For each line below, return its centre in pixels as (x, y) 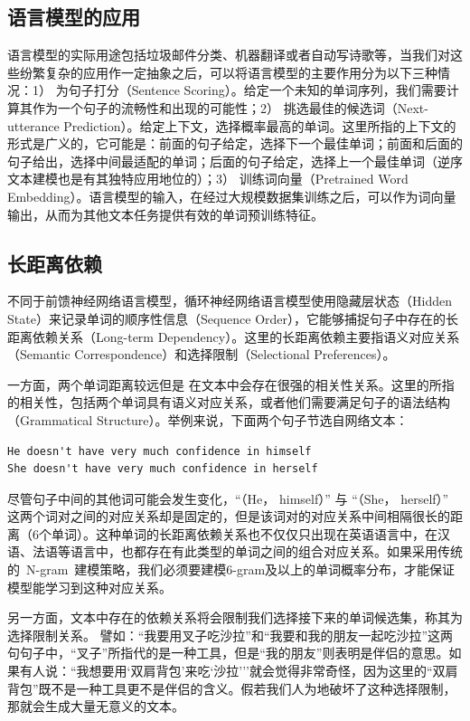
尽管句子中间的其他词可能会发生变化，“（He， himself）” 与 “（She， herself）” (228, 498)
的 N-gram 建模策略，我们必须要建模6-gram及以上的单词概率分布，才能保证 (231, 569)
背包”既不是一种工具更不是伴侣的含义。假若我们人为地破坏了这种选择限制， (232, 688)
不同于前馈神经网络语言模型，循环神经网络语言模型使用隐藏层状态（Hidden (230, 301)
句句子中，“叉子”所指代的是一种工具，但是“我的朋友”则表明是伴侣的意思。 (228, 653)
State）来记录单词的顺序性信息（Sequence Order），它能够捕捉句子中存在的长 (233, 318)
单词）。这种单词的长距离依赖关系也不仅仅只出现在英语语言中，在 (244, 533)
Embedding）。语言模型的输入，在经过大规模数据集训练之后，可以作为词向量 (232, 196)
